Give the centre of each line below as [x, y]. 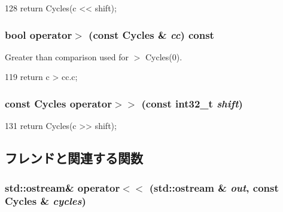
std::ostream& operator [63, 187]
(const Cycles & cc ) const [151, 34]
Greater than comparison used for [67, 56]
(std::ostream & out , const [214, 187]
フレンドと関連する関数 [74, 158]
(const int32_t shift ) [192, 103]
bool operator [39, 34]
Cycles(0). [164, 56]
